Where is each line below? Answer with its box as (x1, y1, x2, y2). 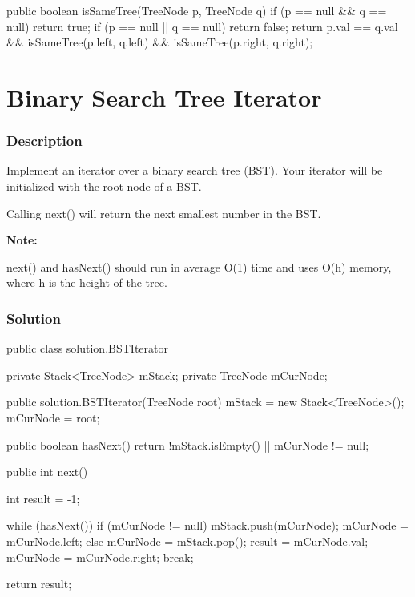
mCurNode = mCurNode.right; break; (6, 548, 194, 565)
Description (6, 131, 83, 151)
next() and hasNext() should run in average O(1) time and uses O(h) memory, (6, 258, 392, 275)
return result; (6, 575, 72, 592)
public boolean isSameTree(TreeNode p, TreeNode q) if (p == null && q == (6, 2, 387, 18)
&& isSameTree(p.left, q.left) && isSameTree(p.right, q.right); (6, 34, 313, 50)
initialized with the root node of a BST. (6, 177, 202, 194)
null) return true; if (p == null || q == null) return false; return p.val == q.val (6, 18, 398, 34)
